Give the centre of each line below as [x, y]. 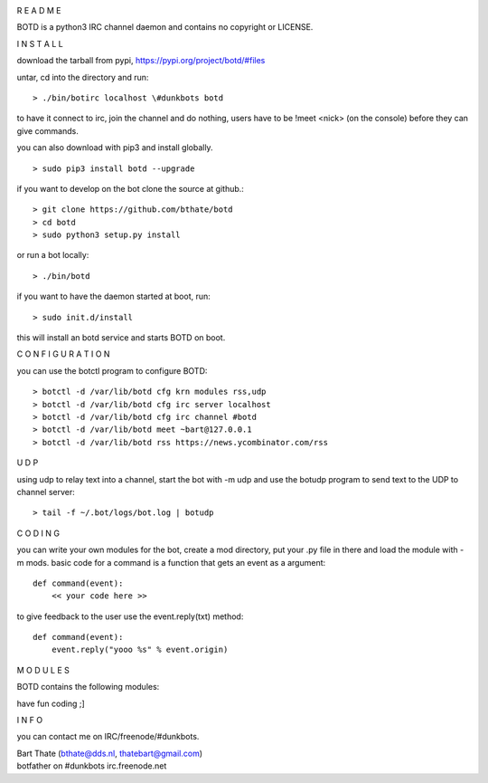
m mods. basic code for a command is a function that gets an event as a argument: [171, 562]
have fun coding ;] [51, 703]
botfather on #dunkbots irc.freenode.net [92, 766]
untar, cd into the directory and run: [83, 77]
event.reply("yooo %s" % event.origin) [140, 650]
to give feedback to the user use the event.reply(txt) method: [130, 616]
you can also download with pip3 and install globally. [115, 148]
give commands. [47, 130]
